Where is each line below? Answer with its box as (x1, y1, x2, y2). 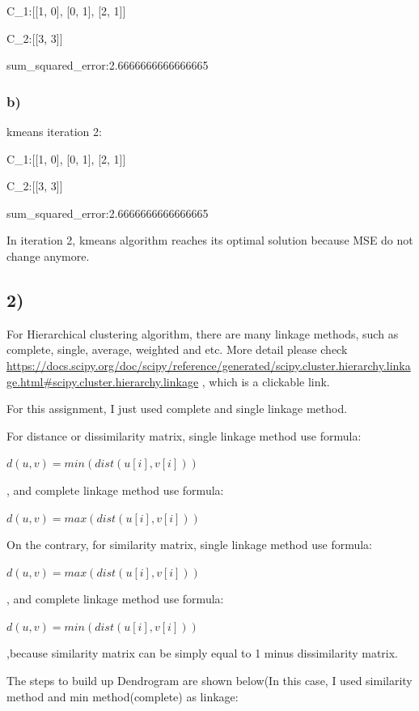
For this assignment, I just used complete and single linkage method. (6, 400, 348, 417)
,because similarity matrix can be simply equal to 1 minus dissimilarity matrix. (6, 645, 399, 662)
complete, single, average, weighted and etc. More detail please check (6, 341, 348, 358)
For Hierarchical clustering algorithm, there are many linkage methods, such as (6, 325, 399, 342)
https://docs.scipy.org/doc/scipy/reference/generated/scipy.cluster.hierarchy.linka (6, 356, 411, 373)
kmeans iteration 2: (6, 123, 102, 139)
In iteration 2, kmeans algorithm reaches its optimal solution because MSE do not (6, 232, 413, 249)
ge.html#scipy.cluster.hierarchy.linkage (6, 373, 199, 390)
